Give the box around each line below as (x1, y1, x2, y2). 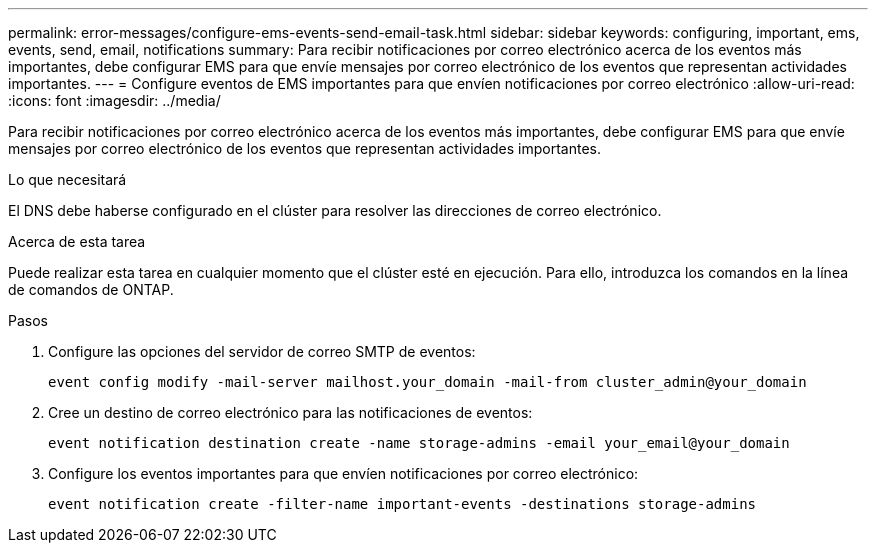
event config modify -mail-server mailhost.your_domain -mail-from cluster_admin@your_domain (48, 374, 807, 390)
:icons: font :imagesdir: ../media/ (8, 92, 221, 109)
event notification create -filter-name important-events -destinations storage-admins (48, 496, 757, 512)
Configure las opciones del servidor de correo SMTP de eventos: (48, 343, 476, 360)
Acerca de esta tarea (8, 233, 146, 250)
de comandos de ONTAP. (8, 281, 174, 298)
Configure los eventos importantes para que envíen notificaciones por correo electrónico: (48, 465, 639, 482)
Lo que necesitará (8, 171, 127, 188)
